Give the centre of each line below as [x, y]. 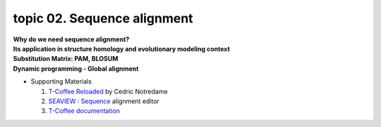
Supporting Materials [61, 81]
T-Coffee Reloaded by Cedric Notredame [108, 91]
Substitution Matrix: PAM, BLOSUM [66, 59]
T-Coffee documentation [84, 111]
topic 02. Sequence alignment [103, 18]
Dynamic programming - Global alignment [76, 68]
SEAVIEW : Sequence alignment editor [104, 101]
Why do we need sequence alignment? [71, 39]
